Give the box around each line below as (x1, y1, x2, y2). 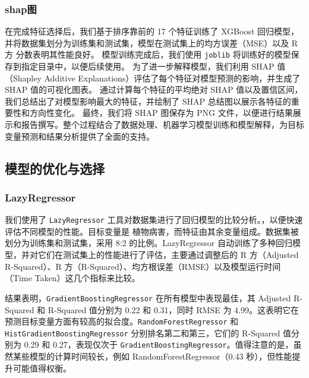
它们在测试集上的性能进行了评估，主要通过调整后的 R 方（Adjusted (37, 248, 299, 261)
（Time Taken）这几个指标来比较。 (5, 272, 140, 284)
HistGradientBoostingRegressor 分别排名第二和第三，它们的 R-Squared (5, 326, 280, 339)
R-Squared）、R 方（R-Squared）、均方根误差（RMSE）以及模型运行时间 (5, 260, 281, 272)
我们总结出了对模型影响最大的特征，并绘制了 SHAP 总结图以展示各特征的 (5, 94, 291, 107)
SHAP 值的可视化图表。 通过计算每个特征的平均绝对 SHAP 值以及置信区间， (5, 83, 303, 96)
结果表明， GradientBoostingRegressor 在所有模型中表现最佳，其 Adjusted (5, 291, 291, 304)
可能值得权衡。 (12, 361, 71, 374)
